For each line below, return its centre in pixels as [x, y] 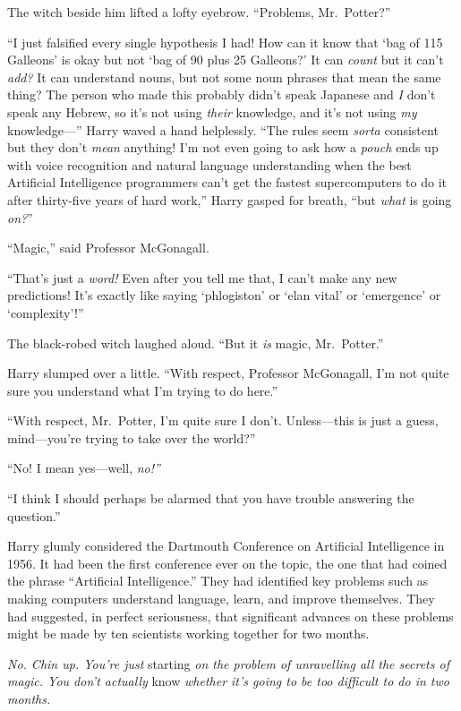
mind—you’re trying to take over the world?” [132, 437]
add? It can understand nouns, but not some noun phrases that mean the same [224, 77]
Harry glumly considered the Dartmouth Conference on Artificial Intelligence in [226, 546]
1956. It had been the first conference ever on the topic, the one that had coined [227, 563]
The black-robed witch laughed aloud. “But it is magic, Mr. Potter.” [196, 343]
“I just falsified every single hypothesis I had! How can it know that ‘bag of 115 [225, 42]
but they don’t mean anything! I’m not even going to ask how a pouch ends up [223, 147]
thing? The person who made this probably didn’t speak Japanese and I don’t [222, 94]
